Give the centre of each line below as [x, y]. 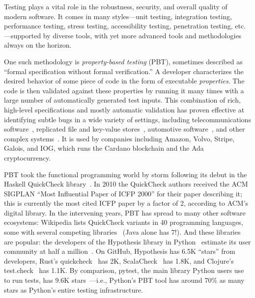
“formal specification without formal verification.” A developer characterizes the [124, 71]
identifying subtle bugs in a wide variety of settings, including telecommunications [127, 119]
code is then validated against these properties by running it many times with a [124, 90]
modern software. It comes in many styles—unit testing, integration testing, [118, 16]
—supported [23, 35]
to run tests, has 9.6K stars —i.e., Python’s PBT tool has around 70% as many [124, 280]
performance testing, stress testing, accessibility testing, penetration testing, [118, 26]
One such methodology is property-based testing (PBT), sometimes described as [123, 61]
